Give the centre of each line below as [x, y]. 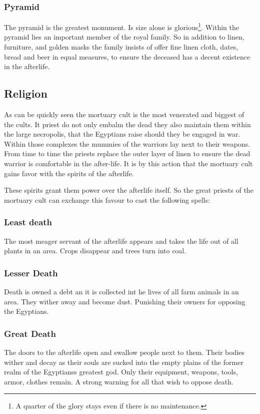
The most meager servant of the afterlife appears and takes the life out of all [121, 241]
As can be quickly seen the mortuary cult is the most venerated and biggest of [124, 114]
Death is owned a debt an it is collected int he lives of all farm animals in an [121, 292]
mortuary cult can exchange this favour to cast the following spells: [107, 199]
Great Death [30, 333]
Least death [28, 222]
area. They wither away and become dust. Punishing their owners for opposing [125, 301]
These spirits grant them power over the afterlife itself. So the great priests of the [129, 190]
